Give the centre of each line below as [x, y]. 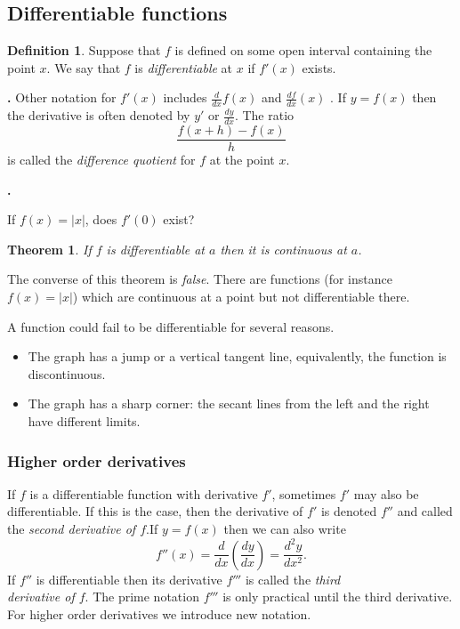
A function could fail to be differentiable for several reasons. [171, 326]
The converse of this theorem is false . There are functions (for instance [200, 279]
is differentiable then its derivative [129, 579]
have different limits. [84, 421]
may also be [386, 493]
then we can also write [285, 529]
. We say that [84, 67]
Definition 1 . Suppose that [84, 50]
